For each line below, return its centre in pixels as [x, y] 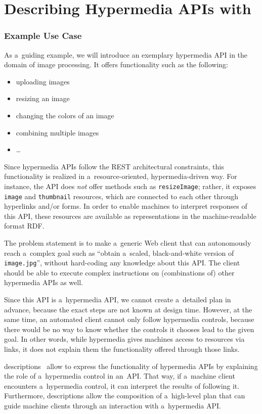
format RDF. [24, 226]
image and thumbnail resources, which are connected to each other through [121, 196]
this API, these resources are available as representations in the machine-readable [130, 216]
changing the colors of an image [65, 115]
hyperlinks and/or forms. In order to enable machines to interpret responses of [126, 206]
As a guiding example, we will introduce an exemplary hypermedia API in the [126, 54]
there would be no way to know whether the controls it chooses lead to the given [129, 329]
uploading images [43, 81]
